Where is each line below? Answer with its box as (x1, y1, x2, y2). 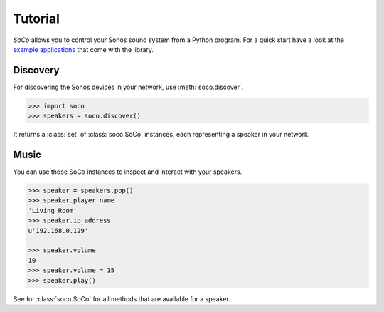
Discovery (13, 64, 60, 76)
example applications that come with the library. (13, 45, 154, 53)
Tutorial (13, 11, 60, 26)
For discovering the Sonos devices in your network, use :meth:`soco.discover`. (13, 83, 244, 91)
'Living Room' (28, 207, 78, 214)
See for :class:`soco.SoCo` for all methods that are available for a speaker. (13, 294, 230, 303)
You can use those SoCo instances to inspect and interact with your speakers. (13, 167, 242, 176)
